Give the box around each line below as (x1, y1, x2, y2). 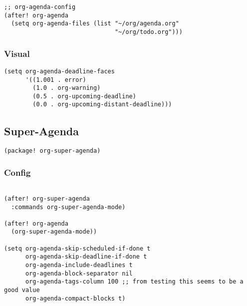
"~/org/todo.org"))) (114, 28, 183, 35)
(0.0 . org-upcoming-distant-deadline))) (32, 101, 172, 108)
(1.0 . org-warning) (32, 84, 101, 92)
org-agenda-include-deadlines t (25, 262, 133, 269)
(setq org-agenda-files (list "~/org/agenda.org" (11, 20, 179, 27)
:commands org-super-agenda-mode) (11, 203, 126, 211)
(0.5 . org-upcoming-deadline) (32, 92, 136, 100)
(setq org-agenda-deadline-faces (4, 67, 115, 75)
